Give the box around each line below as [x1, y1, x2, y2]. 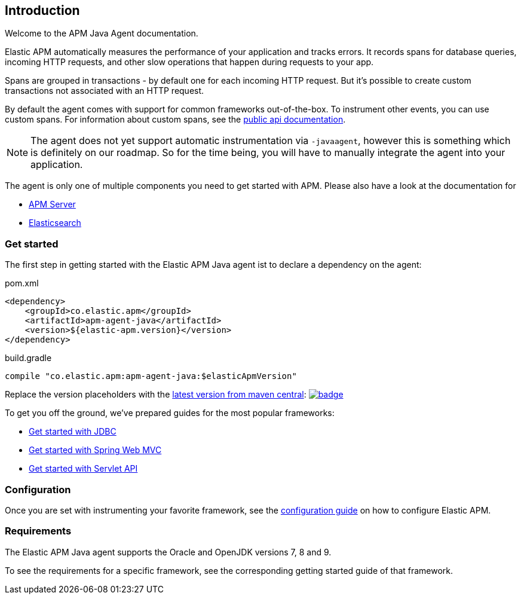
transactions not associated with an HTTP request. [5, 85, 204, 96]
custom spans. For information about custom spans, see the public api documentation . [5, 114, 346, 125]
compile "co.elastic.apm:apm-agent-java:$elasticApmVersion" [5, 371, 297, 381]
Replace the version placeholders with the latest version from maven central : [5, 389, 307, 400]
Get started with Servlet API [29, 463, 138, 474]
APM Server [29, 199, 76, 210]
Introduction [5, 3, 80, 18]
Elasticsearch [29, 218, 81, 228]
